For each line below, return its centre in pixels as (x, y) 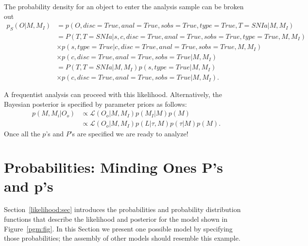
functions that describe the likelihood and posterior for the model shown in (116, 219)
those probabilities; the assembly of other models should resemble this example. (122, 238)
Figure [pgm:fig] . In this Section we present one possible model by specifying (118, 228)
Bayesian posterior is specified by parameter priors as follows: (95, 104)
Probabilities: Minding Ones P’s (114, 167)
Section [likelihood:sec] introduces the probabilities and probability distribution (122, 209)
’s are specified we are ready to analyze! (129, 134)
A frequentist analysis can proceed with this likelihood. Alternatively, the (113, 94)
